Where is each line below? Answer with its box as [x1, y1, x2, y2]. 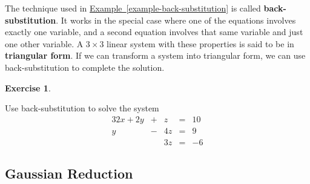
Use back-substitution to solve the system [5, 102, 159, 114]
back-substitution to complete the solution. [5, 61, 165, 73]
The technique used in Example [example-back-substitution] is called [5, 2, 261, 14]
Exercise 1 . [5, 81, 51, 94]
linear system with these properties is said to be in [107, 37, 294, 50]
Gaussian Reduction [5, 164, 133, 183]
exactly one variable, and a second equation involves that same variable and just [5, 25, 303, 38]
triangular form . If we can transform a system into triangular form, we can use [5, 49, 306, 62]
